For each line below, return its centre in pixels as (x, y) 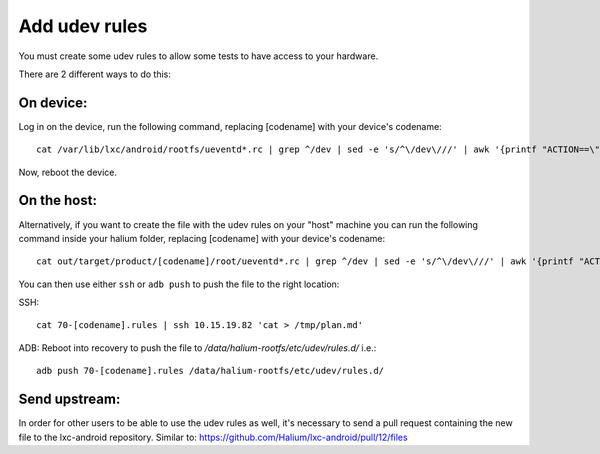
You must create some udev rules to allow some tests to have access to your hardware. (198, 56)
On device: (53, 102)
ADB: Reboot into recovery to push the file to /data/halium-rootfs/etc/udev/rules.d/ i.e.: (197, 347)
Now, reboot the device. (68, 172)
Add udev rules (83, 26)
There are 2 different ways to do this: (95, 74)
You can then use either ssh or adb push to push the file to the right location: (179, 284)
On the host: (57, 200)
